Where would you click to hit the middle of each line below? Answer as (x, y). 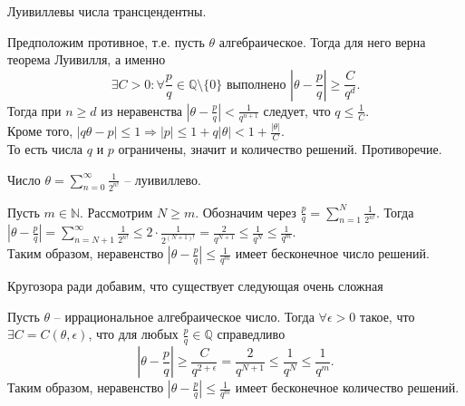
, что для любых (133, 334)
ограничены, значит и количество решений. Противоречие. (280, 149)
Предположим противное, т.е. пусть (106, 41)
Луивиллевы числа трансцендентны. (107, 11)
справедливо (251, 334)
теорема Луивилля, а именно (87, 59)
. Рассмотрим (116, 212)
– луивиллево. (163, 179)
